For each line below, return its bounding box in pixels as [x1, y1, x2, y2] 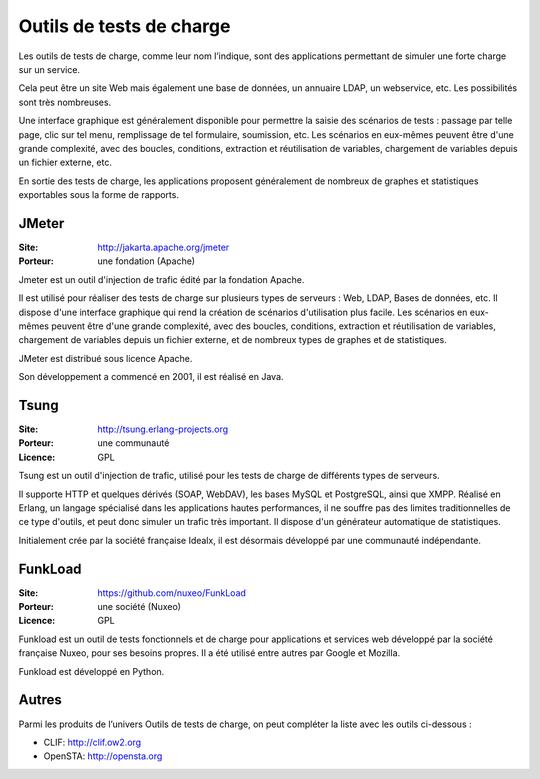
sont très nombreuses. [18, 96, 112, 108]
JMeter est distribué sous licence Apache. [18, 352, 193, 364]
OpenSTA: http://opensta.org [43, 750, 163, 762]
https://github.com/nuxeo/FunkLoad [97, 586, 247, 599]
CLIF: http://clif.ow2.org [43, 736, 142, 748]
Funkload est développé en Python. [18, 665, 165, 677]
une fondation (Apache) [97, 255, 195, 267]
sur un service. [18, 63, 80, 75]
